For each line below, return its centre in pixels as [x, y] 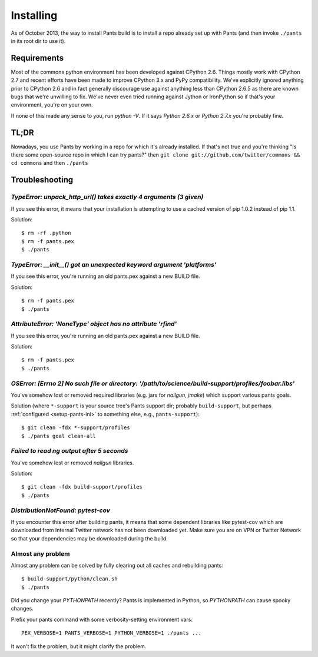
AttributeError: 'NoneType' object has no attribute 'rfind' [94, 324]
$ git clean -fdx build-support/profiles [82, 487]
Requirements [37, 58]
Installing [34, 15]
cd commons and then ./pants [49, 163]
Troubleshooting [42, 180]
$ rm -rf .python [46, 233]
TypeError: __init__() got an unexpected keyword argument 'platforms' [114, 264]
